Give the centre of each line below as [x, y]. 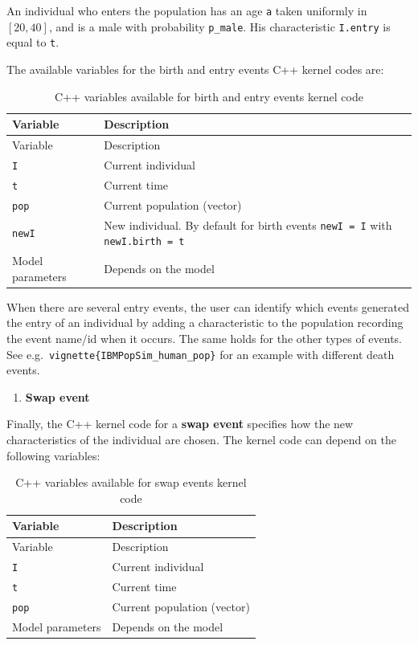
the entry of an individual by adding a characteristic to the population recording [205, 322]
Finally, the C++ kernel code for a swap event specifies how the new [180, 424]
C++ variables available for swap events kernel [131, 482]
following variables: [53, 455]
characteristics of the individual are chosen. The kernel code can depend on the [201, 440]
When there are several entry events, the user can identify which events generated [208, 306]
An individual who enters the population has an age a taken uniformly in [187, 10]
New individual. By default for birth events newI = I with [248, 225]
